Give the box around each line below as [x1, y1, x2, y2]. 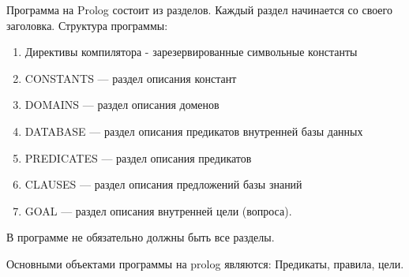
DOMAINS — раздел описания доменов [24, 96, 220, 113]
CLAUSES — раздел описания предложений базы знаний [24, 176, 302, 193]
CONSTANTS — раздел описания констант [24, 69, 237, 86]
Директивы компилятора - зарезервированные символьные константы [24, 43, 358, 60]
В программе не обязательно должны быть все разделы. [6, 229, 275, 245]
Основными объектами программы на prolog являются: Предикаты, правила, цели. [6, 255, 404, 271]
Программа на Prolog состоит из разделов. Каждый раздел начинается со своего [6, 2, 392, 17]
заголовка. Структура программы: [6, 17, 168, 33]
